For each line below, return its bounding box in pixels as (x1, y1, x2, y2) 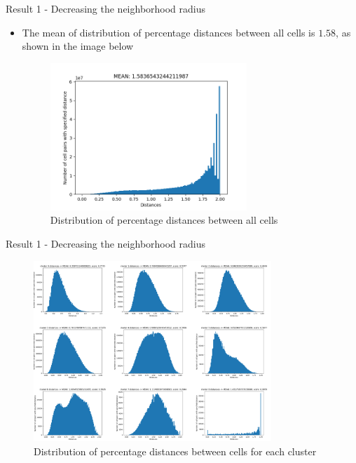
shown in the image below (22, 39, 134, 53)
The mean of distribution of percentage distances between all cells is (22, 25, 315, 39)
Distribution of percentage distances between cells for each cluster (34, 443, 317, 458)
